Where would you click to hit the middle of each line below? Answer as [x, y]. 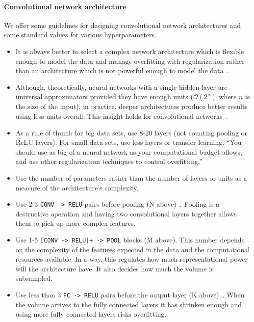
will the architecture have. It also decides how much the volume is [114, 268]
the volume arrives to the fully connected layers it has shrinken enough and [129, 304]
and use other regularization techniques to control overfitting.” [109, 161]
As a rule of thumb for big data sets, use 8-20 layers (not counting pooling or [131, 132]
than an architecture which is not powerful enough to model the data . [122, 70]
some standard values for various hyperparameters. [80, 35]
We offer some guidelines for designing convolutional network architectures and [123, 25]
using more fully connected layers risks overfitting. [91, 314]
